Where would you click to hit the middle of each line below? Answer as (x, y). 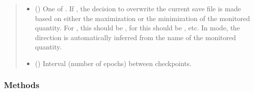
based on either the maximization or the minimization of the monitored (142, 18)
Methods (22, 85)
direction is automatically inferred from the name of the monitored (135, 37)
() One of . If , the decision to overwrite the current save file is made (138, 8)
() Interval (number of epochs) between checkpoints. (113, 63)
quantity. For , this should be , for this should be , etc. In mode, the (138, 28)
